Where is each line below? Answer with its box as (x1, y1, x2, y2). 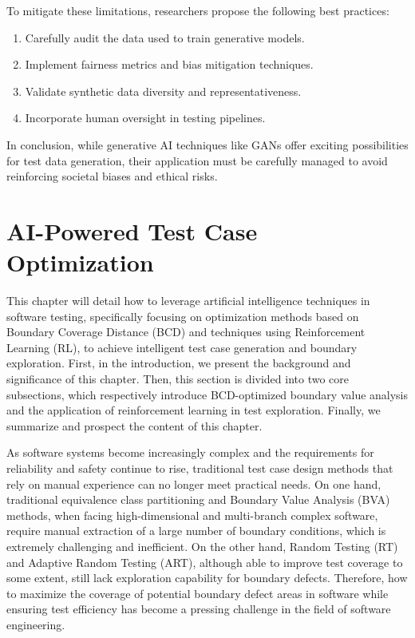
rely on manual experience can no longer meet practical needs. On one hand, (6, 475, 381, 492)
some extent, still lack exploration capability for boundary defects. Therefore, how (6, 569, 408, 586)
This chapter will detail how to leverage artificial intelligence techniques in (6, 292, 370, 309)
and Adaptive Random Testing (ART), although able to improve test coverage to (6, 553, 403, 570)
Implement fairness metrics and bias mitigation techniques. (25, 56, 314, 73)
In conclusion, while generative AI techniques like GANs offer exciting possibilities (6, 136, 409, 153)
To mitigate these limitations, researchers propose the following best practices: (6, 2, 389, 18)
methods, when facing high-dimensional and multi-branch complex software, (6, 506, 378, 523)
